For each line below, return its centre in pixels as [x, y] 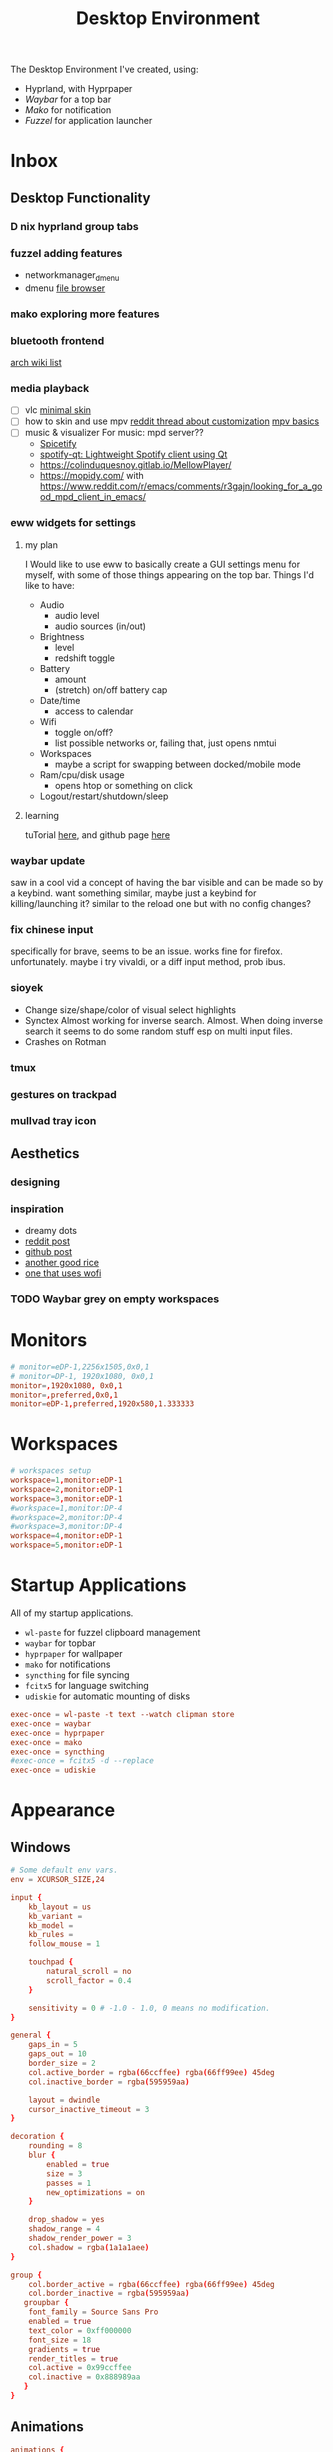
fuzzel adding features [66, 253]
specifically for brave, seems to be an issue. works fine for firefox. [146, 951]
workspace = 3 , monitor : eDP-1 [66, 1498]
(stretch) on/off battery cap [111, 689]
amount [70, 679]
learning [42, 815]
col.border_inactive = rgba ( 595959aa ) [109, 2293]
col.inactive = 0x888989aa [84, 2377]
